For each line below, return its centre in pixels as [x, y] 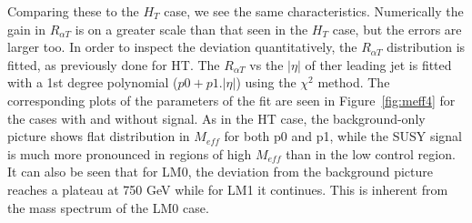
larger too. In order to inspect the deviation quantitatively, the [182, 47]
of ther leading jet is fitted [378, 64]
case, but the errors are [397, 29]
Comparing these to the [73, 11]
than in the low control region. [371, 153]
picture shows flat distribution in [99, 136]
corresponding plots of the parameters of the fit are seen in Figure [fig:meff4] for [231, 100]
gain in [27, 29]
